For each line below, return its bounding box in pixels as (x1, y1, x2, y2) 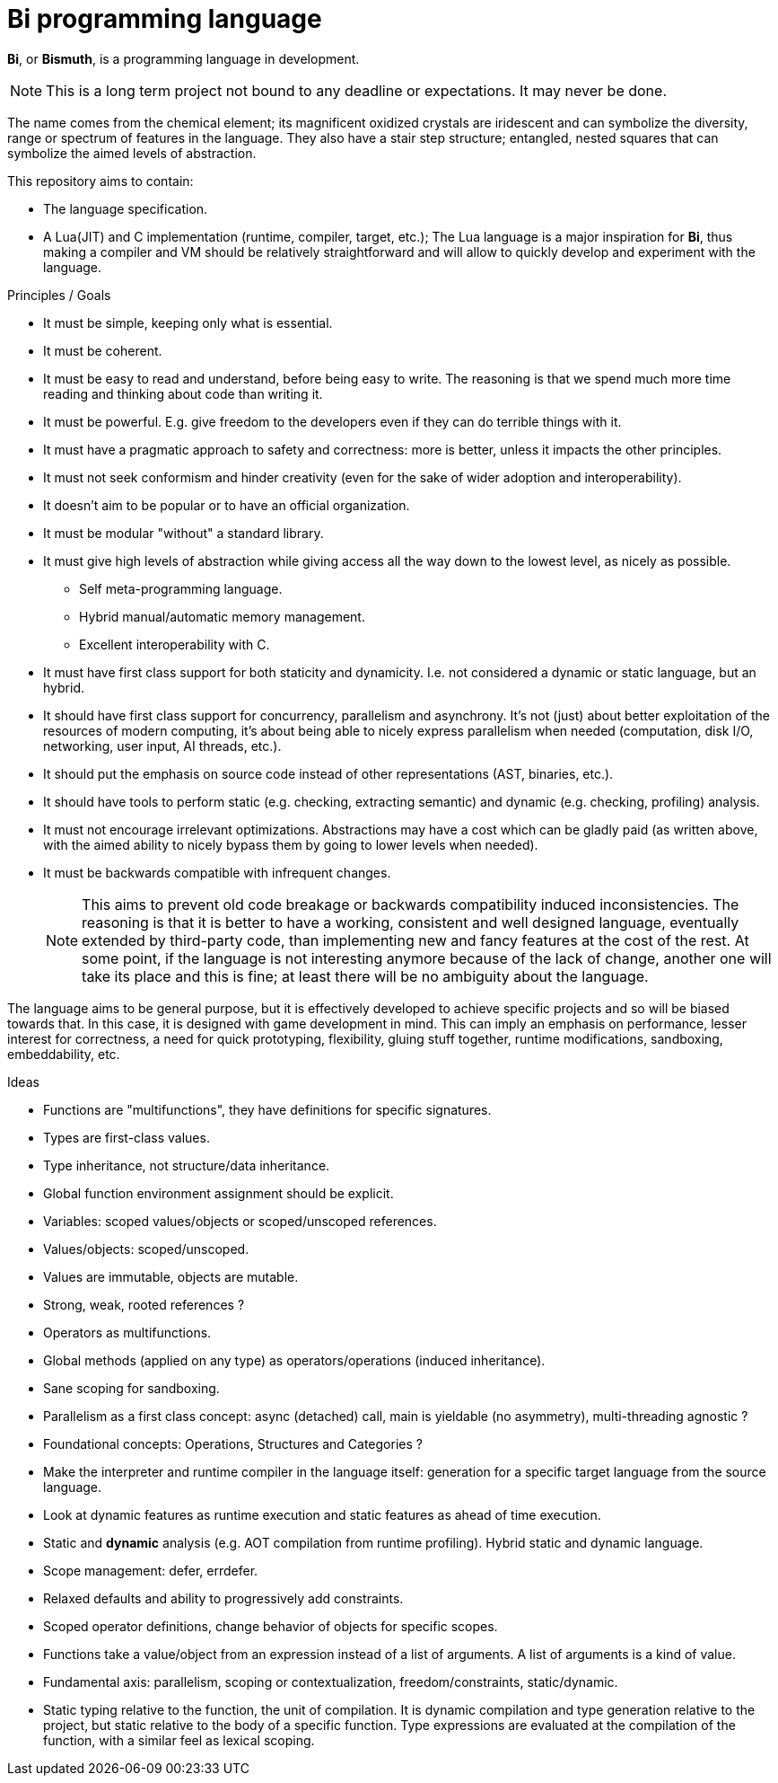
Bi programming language (7, 4, 322, 34)
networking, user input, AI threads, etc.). (43, 737, 282, 754)
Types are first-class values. (43, 1129, 210, 1145)
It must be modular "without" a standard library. (43, 525, 324, 541)
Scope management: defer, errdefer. (43, 1562, 258, 1578)
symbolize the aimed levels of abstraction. (7, 145, 257, 161)
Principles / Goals (7, 287, 111, 303)
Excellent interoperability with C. (79, 636, 270, 652)
